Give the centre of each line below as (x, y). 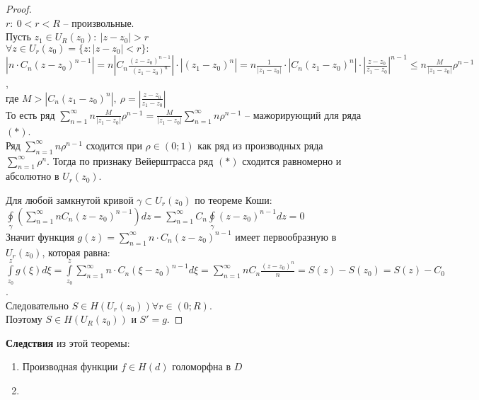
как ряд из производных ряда (260, 145)
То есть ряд (30, 114)
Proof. (19, 8)
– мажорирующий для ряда (303, 114)
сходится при (114, 145)
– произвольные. (99, 22)
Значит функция (40, 236)
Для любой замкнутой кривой (70, 199)
